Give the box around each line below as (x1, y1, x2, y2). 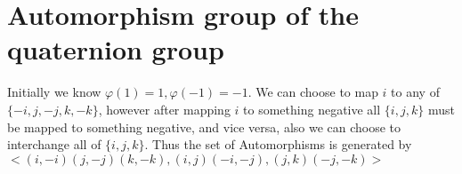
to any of (391, 83, 440, 101)
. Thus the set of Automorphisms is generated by (144, 135, 412, 154)
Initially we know (7, 83, 101, 101)
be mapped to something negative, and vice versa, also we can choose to (7, 117, 401, 136)
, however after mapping (98, 99, 231, 118)
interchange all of (7, 135, 101, 154)
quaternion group (7, 31, 224, 67)
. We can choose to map (247, 83, 378, 101)
